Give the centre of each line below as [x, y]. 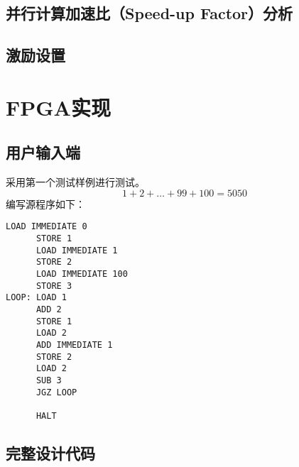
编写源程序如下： [45, 203]
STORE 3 [54, 286]
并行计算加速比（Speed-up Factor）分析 [149, 13]
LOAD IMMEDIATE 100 [82, 274]
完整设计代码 [50, 452]
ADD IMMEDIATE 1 [74, 345]
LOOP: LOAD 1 [36, 298]
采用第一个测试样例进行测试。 [75, 182]
